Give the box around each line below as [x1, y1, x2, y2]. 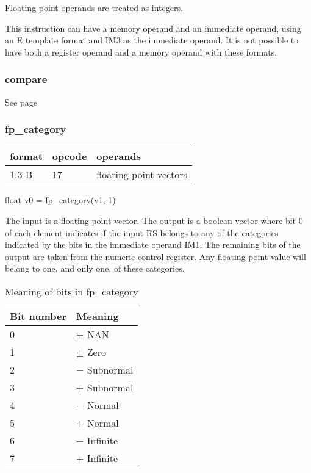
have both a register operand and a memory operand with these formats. [5, 45, 277, 58]
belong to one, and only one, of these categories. [5, 262, 185, 275]
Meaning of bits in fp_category [5, 284, 138, 298]
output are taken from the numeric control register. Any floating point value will [5, 250, 306, 262]
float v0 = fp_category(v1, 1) [5, 193, 116, 206]
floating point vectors [96, 167, 187, 182]
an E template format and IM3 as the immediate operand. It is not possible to [5, 34, 299, 46]
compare [5, 71, 48, 87]
